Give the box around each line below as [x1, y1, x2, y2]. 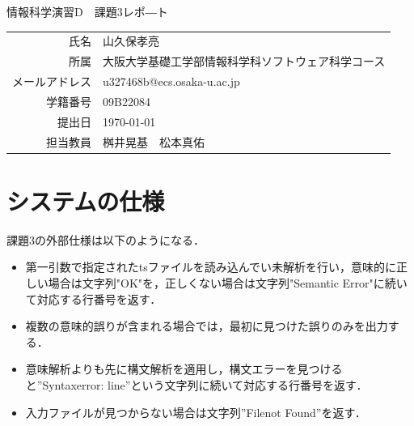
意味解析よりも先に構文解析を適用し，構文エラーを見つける [25, 360, 343, 377]
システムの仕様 [6, 184, 165, 217]
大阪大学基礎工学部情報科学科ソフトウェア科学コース [103, 53, 386, 70]
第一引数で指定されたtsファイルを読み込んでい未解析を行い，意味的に [25, 258, 397, 275]
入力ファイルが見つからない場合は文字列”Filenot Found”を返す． [25, 403, 366, 420]
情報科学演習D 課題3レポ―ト [6, 3, 168, 19]
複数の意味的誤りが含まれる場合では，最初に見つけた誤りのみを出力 [25, 317, 388, 334]
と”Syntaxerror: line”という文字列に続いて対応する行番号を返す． [25, 376, 368, 393]
